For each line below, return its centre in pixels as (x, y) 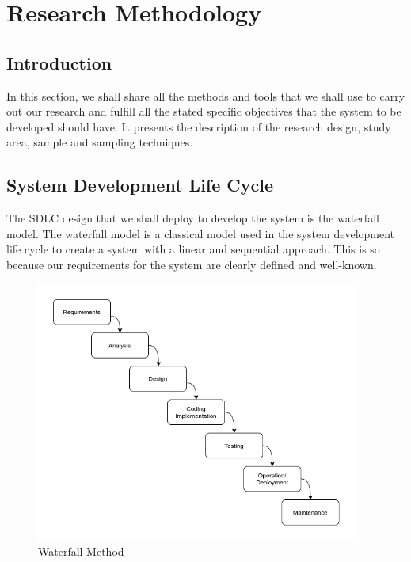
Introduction (59, 62)
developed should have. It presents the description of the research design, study (199, 126)
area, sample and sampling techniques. (100, 142)
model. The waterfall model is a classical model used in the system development (201, 233)
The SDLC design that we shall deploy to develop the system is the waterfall (193, 218)
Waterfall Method (81, 551)
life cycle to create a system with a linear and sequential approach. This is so (193, 249)
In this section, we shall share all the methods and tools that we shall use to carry (206, 95)
